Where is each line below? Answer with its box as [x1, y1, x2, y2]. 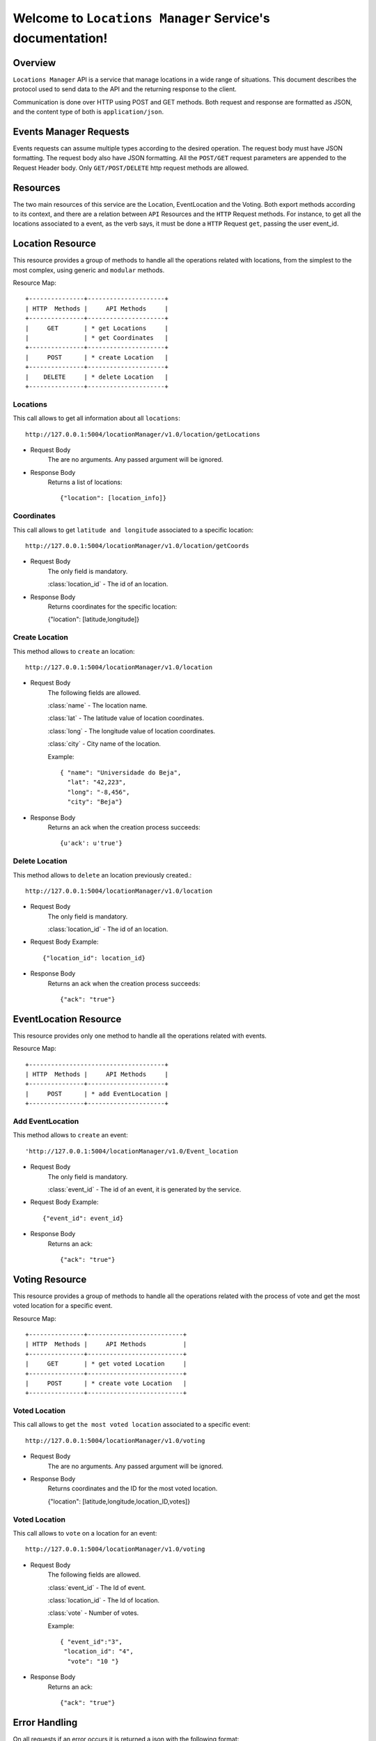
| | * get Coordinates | [25, 334, 169, 342]
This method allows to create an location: [13, 647, 135, 655]
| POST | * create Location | [25, 353, 169, 361]
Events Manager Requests [13, 125, 130, 137]
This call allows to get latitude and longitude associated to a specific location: [13, 526, 254, 534]
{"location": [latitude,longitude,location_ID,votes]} [47, 1497, 191, 1506]
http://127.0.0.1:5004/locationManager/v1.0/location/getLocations [25, 430, 260, 438]
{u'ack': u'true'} [60, 839, 123, 848]
